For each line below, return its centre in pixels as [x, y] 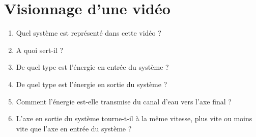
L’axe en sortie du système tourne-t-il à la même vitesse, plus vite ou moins [134, 118]
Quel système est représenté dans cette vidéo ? [89, 33]
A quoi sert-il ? [40, 50]
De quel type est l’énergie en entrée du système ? [92, 67]
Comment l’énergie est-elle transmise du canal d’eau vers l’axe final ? [124, 101]
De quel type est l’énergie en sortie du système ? [92, 84]
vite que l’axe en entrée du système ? [74, 128]
